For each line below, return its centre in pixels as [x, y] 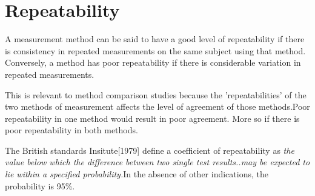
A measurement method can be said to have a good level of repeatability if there [155, 39]
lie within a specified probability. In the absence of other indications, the [137, 174]
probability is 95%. [40, 185]
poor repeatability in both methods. [71, 130]
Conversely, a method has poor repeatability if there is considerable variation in [153, 62]
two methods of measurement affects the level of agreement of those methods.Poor [157, 106]
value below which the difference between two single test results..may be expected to [157, 162]
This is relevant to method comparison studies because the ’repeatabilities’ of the [156, 94]
